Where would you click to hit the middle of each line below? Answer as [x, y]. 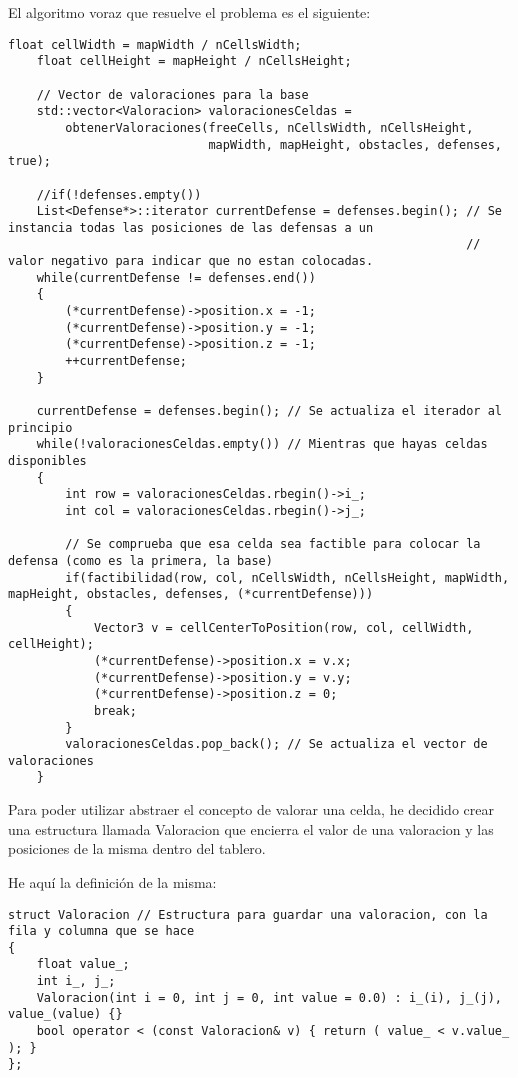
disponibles [47, 461]
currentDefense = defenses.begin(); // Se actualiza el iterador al [269, 411]
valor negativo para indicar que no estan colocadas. [191, 261]
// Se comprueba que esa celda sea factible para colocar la [273, 544]
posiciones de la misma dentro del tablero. [137, 848]
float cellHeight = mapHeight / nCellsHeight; [194, 61]
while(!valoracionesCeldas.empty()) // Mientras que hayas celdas [262, 444]
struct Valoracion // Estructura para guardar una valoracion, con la [248, 914]
